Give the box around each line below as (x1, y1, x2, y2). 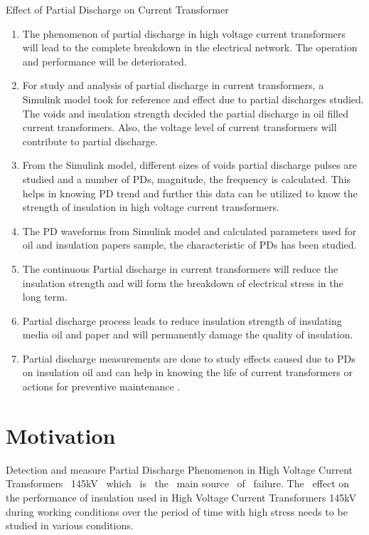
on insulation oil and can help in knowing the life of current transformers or (22, 365, 353, 380)
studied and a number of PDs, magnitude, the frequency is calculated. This (22, 171, 351, 186)
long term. (22, 289, 68, 304)
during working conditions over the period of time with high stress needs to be (6, 504, 348, 519)
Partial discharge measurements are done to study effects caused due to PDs (22, 350, 355, 365)
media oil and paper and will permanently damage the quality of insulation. (22, 327, 353, 342)
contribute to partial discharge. (22, 133, 158, 148)
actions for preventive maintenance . (22, 379, 181, 394)
